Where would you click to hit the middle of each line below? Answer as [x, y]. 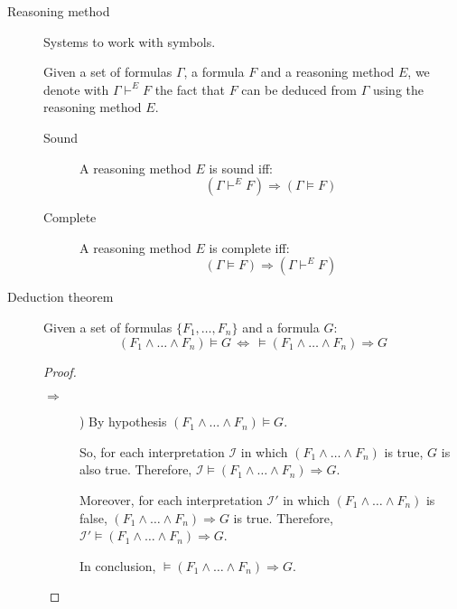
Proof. [60, 371]
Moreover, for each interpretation [171, 499]
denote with [76, 89]
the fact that [190, 89]
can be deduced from [299, 89]
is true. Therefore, [283, 517]
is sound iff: [241, 168]
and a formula [281, 327]
